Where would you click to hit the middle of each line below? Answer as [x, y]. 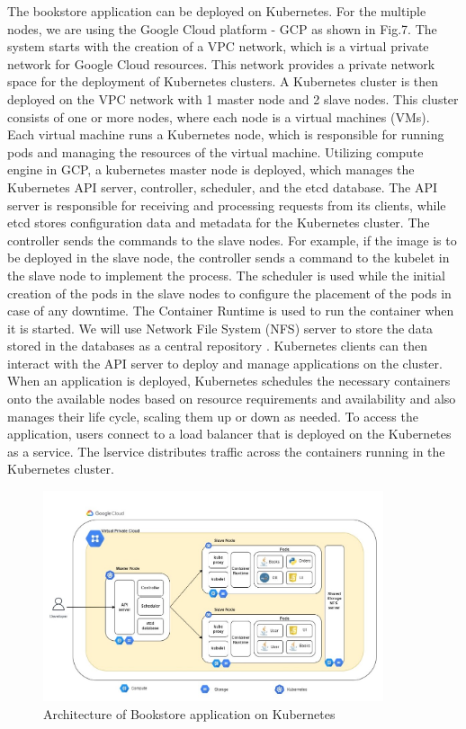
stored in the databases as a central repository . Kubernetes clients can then [217, 346]
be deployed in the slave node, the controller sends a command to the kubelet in [229, 258]
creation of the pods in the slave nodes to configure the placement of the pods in [229, 293]
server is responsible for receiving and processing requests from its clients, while [227, 204]
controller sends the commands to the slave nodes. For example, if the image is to [232, 240]
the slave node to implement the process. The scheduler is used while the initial [226, 275]
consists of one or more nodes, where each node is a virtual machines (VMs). [219, 116]
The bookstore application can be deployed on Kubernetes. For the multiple [217, 11]
